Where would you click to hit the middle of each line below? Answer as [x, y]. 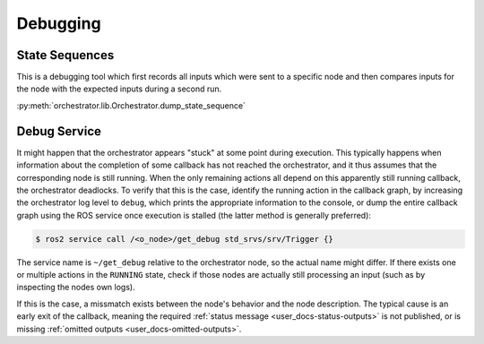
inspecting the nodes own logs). [76, 288]
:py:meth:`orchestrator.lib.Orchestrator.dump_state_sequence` [131, 105]
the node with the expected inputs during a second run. [119, 89]
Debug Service [59, 131]
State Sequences [65, 55]
